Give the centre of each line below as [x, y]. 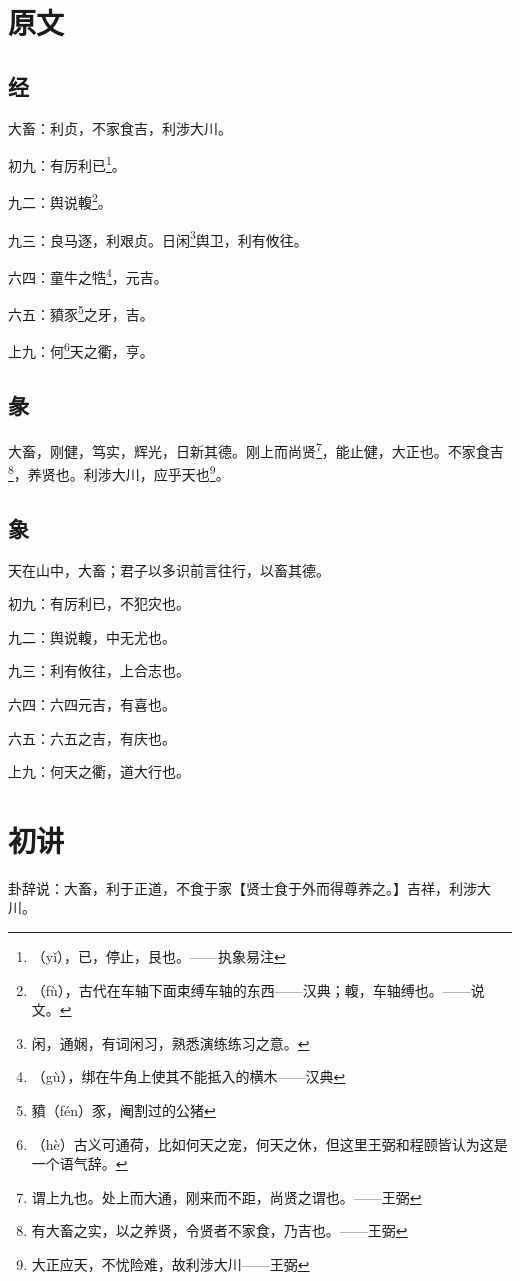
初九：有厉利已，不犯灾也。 [99, 603]
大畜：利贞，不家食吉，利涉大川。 [120, 127]
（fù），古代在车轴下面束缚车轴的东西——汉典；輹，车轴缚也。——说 [258, 989]
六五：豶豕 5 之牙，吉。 [81, 312]
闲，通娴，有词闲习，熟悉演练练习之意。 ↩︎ [170, 1042]
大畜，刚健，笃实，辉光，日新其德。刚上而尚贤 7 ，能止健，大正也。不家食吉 [256, 449]
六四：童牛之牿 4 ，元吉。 [88, 275]
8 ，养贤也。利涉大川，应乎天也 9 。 [119, 472]
